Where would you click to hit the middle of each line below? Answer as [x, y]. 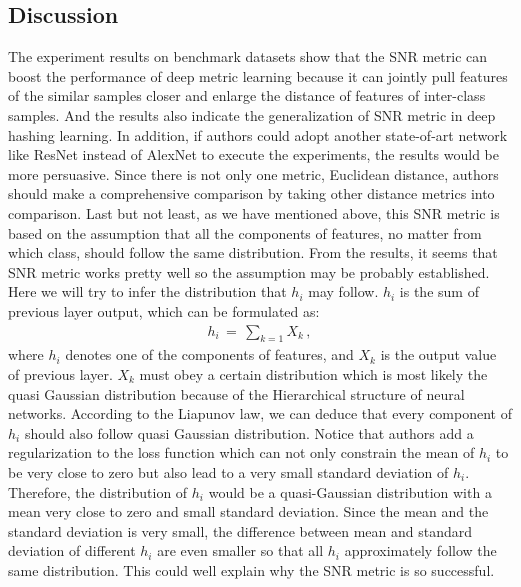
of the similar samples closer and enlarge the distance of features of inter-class [247, 95]
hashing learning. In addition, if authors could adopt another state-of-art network [258, 134]
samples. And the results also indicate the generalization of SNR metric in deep [252, 114]
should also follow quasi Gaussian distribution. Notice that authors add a [249, 432]
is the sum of [439, 291]
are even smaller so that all [240, 550]
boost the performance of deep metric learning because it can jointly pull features [258, 75]
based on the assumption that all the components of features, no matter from [245, 232]
